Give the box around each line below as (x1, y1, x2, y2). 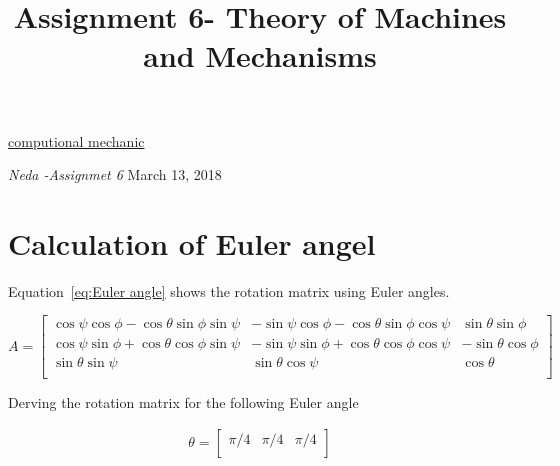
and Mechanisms (143, 35, 377, 76)
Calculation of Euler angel (8, 222, 376, 263)
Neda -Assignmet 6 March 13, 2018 (8, 164, 222, 185)
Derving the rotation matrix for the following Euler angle (8, 391, 359, 412)
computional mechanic (8, 130, 145, 151)
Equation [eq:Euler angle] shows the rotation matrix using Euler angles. (8, 280, 450, 301)
